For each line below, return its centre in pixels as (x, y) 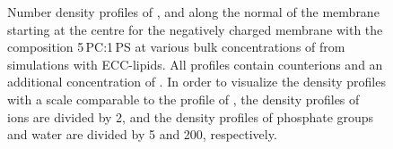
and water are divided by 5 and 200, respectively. (142, 134)
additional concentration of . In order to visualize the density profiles (196, 82)
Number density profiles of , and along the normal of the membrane (193, 12)
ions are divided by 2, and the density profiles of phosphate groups (191, 116)
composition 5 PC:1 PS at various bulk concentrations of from (176, 47)
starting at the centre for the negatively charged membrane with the (195, 29)
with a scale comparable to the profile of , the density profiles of (183, 99)
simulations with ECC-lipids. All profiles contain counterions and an (195, 64)
